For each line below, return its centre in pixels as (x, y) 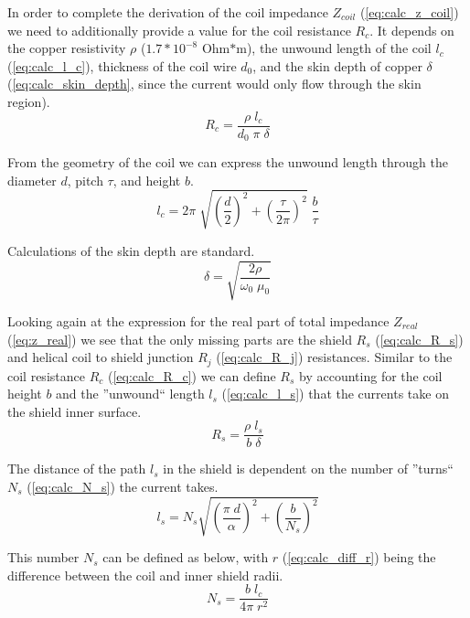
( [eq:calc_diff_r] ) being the (359, 557)
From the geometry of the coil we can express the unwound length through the (228, 162)
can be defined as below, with (186, 557)
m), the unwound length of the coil (334, 48)
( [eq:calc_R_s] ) (419, 339)
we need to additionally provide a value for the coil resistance (179, 30)
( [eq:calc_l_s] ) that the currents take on (335, 394)
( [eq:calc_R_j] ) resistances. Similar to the (334, 357)
